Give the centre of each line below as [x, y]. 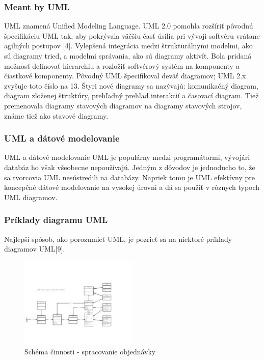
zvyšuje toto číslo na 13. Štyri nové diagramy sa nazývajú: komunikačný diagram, [131, 85]
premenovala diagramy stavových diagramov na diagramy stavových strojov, [123, 105]
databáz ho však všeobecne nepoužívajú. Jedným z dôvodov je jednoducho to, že [130, 167]
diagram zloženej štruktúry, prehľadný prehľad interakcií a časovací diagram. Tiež [131, 95]
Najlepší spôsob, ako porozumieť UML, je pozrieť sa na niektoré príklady [118, 239]
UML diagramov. [31, 197]
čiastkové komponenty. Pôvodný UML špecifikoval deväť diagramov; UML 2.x [125, 76]
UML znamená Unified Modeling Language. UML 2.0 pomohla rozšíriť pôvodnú [129, 26]
